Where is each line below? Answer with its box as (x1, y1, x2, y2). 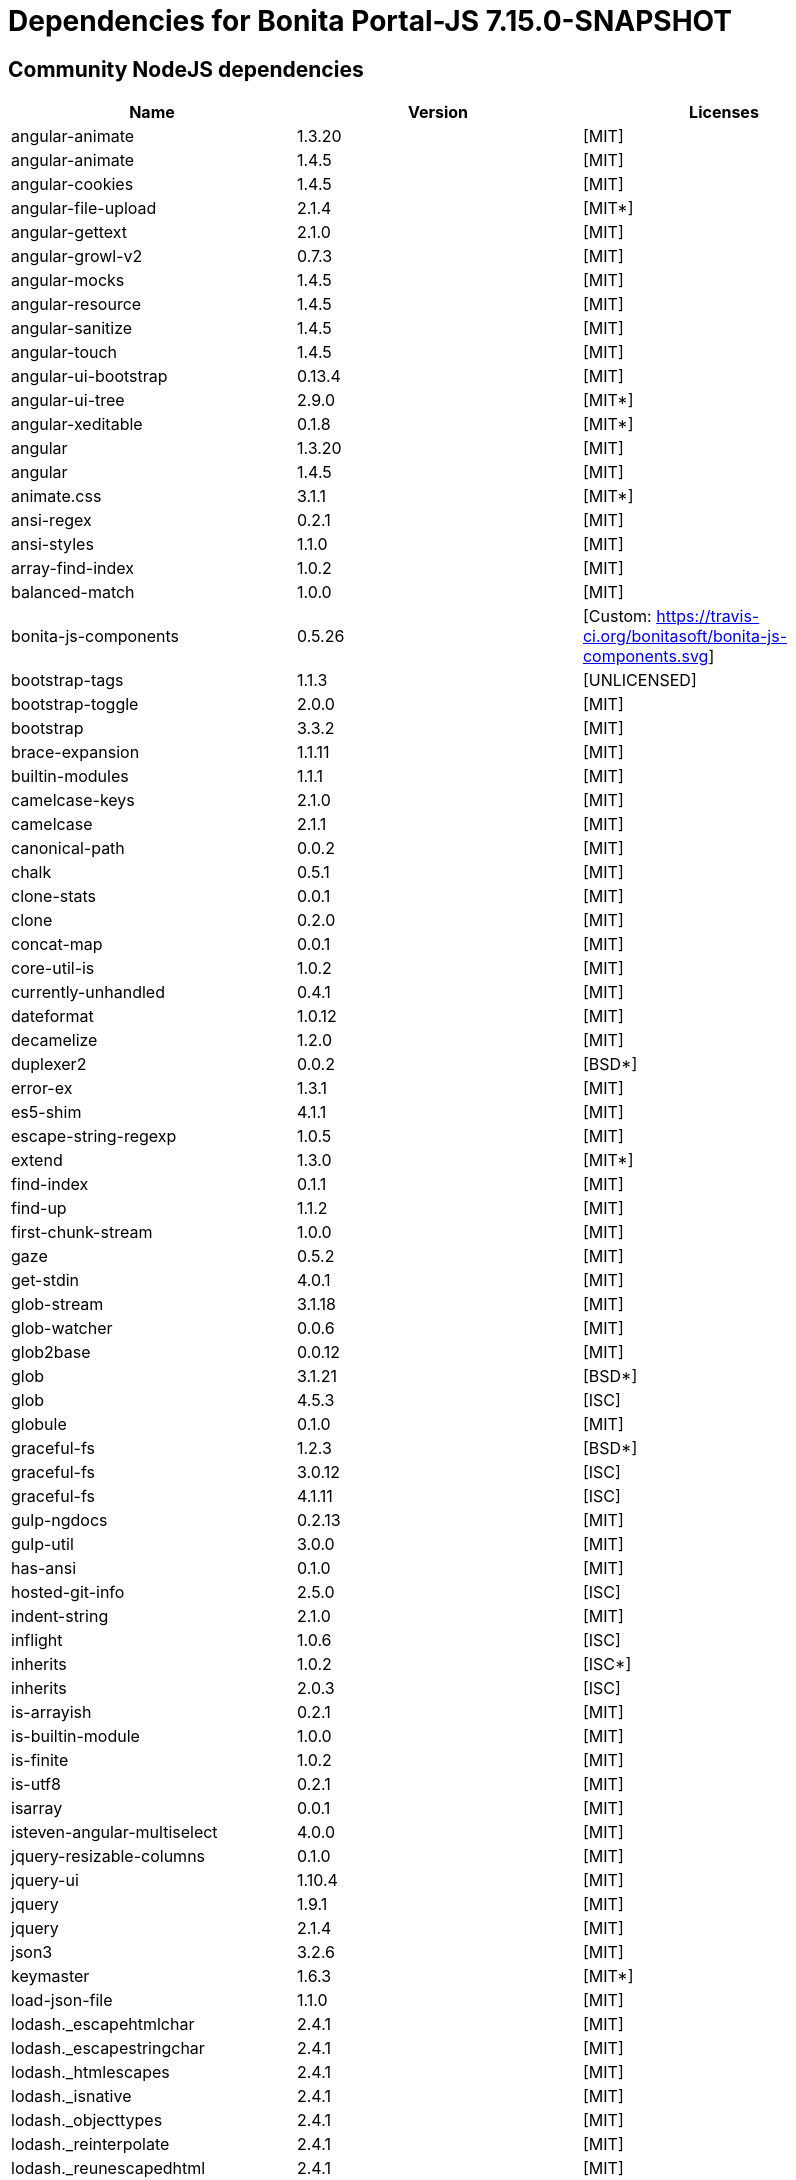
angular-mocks (11, 270, 125, 291)
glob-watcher (11, 1318, 113, 1339)
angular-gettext (11, 222, 128, 243)
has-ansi (11, 1558, 77, 1579)
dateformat (11, 1006, 94, 1027)
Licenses (689, 102, 759, 123)
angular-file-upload (11, 198, 157, 219)
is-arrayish (11, 1702, 92, 1723)
